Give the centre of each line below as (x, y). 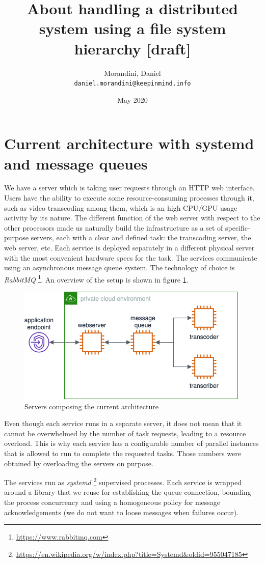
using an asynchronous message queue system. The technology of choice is (120, 268)
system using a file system (132, 28)
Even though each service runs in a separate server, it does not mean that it (123, 423)
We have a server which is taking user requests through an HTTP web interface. (129, 188)
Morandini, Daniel (132, 73)
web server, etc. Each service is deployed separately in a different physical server (129, 248)
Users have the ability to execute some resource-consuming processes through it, (129, 198)
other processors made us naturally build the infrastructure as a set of (114, 227)
